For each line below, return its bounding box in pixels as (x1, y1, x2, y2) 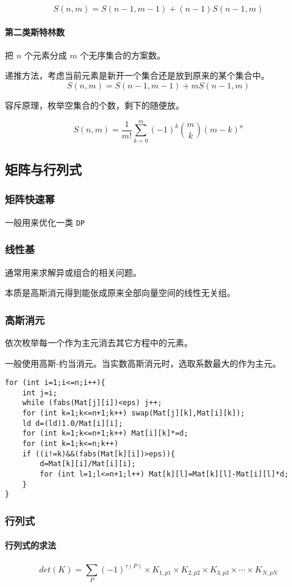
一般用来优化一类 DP (5, 215, 85, 228)
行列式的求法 (5, 539, 56, 552)
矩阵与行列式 (5, 160, 82, 179)
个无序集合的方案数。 (80, 48, 166, 61)
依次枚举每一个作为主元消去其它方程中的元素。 (5, 336, 193, 348)
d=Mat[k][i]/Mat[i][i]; (40, 459, 136, 469)
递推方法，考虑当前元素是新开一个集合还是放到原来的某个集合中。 (5, 69, 269, 82)
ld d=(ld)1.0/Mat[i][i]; (22, 419, 123, 428)
